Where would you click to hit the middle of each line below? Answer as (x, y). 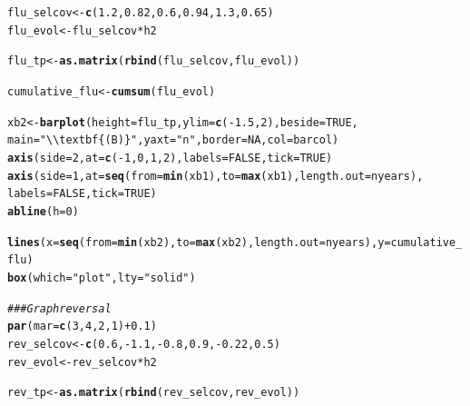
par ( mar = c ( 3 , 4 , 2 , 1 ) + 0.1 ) (82, 327)
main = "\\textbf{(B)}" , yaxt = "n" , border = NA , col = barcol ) (173, 140)
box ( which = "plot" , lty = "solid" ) (102, 277)
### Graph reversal (59, 308)
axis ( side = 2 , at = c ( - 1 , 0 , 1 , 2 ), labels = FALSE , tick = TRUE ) (170, 158)
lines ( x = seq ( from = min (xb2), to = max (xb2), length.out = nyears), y (196, 242)
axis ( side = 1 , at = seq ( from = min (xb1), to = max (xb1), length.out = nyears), (215, 176)
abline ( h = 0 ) (43, 211)
